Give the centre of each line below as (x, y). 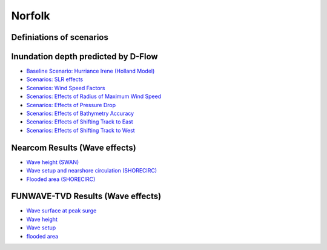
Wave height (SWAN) (53, 162)
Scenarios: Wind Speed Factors (66, 88)
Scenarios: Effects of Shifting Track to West (81, 130)
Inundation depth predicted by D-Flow (84, 57)
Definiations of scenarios (60, 37)
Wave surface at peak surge (61, 211)
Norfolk (31, 16)
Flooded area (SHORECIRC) (61, 179)
